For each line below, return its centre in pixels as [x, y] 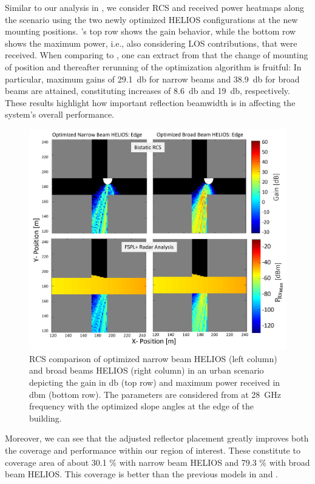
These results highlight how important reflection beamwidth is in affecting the [150, 102]
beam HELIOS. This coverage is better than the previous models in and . [141, 474]
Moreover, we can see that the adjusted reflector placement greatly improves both [157, 438]
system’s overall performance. [59, 114]
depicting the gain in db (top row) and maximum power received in [155, 382]
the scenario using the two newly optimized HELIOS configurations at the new [151, 19]
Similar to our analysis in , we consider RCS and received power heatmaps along [155, 7]
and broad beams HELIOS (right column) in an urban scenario [147, 370]
